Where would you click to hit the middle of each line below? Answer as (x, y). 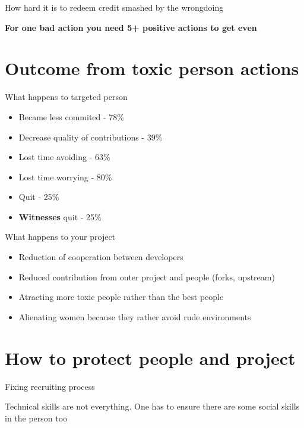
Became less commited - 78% (72, 116)
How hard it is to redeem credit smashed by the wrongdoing (114, 7)
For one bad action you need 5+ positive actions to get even (131, 27)
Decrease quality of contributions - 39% (91, 137)
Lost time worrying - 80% (65, 176)
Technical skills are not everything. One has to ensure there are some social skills (152, 406)
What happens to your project (60, 237)
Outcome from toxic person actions (152, 68)
